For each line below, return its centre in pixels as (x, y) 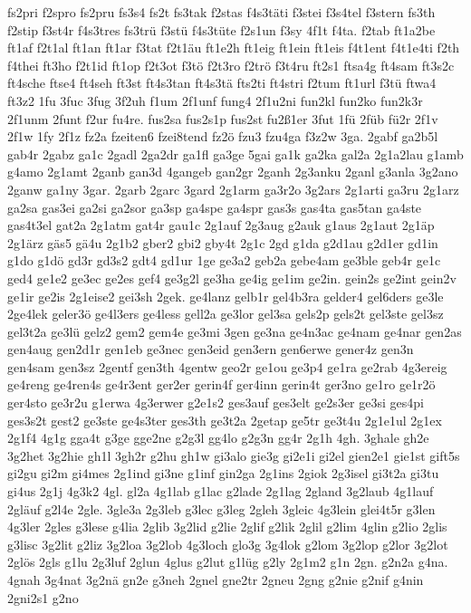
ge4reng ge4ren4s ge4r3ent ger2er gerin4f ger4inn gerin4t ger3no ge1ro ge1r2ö (221, 384)
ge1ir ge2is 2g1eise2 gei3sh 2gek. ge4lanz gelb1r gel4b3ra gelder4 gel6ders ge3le (226, 296)
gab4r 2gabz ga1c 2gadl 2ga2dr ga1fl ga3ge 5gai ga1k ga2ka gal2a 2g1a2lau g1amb (235, 153)
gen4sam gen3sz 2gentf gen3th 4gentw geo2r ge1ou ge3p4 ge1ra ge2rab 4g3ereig (227, 366)
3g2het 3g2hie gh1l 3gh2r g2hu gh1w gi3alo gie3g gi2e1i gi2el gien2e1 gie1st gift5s (234, 455)
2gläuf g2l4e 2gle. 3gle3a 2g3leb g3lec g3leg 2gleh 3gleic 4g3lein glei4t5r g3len (221, 508)
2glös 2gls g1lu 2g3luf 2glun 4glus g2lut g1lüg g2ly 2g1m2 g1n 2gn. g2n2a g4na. (228, 562)
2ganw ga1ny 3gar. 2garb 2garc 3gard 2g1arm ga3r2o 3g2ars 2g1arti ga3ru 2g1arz (233, 189)
